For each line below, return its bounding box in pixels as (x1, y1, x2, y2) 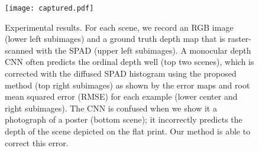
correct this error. (5, 136, 69, 149)
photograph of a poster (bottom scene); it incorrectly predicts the (5, 113, 242, 126)
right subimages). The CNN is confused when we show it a (5, 101, 217, 114)
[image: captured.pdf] (5, 4, 94, 12)
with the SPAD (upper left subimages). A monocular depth (35, 44, 251, 56)
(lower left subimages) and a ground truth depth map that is (5, 32, 225, 45)
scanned (5, 44, 34, 56)
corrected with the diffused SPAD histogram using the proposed (5, 67, 237, 80)
